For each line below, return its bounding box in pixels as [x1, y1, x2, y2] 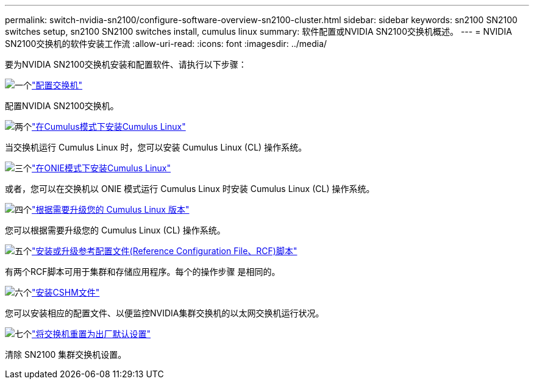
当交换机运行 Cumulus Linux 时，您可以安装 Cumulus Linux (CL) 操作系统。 [5, 142, 307, 152]
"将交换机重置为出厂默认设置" [32, 329, 151, 339]
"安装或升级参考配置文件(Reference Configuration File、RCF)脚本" [32, 246, 297, 256]
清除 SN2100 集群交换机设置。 [5, 349, 127, 360]
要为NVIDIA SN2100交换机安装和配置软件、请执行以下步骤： [5, 59, 247, 69]
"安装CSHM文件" [32, 287, 100, 297]
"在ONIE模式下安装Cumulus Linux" [32, 163, 171, 173]
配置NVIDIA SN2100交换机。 [5, 101, 119, 111]
